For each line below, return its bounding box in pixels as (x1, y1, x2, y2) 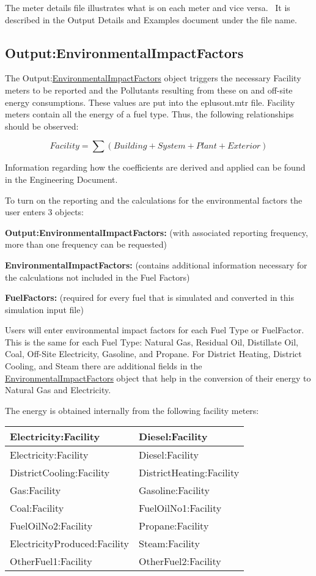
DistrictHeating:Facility (139, 465, 240, 480)
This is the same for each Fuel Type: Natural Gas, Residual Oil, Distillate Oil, (5, 335, 298, 348)
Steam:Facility (139, 536, 200, 551)
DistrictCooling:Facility (10, 465, 110, 480)
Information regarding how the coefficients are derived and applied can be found (5, 161, 306, 174)
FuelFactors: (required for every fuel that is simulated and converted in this (5, 291, 294, 304)
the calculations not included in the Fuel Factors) (5, 270, 190, 283)
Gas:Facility (10, 483, 61, 498)
